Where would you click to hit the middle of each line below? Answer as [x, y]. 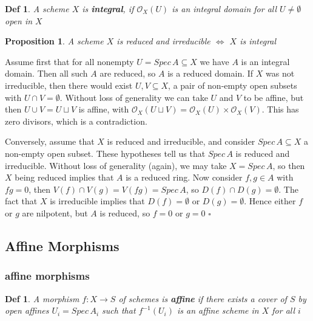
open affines [27, 310]
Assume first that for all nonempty [69, 61]
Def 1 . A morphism [42, 298]
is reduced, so [125, 212]
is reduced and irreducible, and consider [181, 141]
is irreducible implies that [97, 201]
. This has [280, 109]
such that [119, 310]
